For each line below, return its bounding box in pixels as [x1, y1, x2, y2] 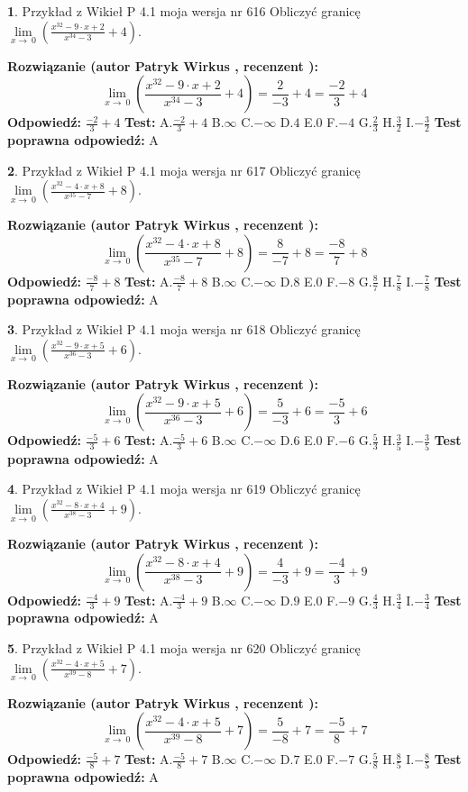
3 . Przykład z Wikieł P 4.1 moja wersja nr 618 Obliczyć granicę [7, 320, 361, 339]
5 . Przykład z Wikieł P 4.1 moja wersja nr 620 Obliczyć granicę [7, 638, 361, 657]
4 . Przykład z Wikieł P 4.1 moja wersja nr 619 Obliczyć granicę [7, 479, 361, 498]
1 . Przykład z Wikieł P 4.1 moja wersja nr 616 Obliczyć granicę [7, 2, 361, 20]
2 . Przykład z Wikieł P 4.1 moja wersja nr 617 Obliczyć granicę [7, 160, 361, 179]
